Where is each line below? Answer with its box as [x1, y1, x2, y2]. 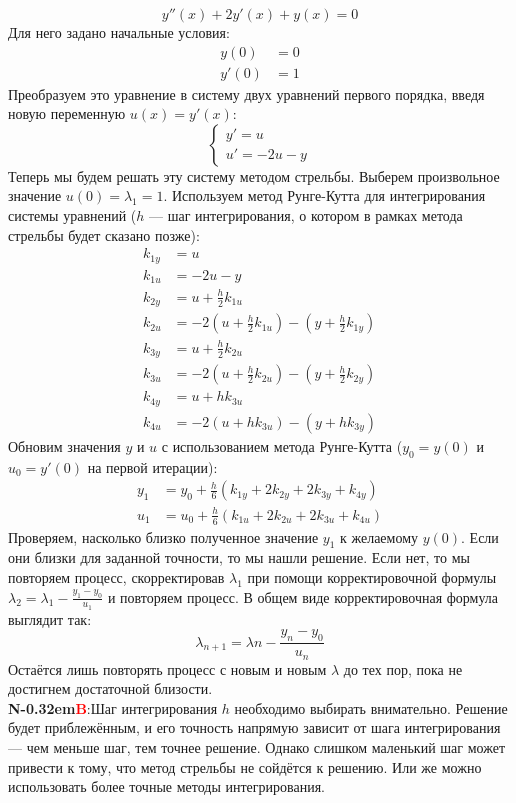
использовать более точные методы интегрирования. [8, 776, 325, 797]
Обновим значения [8, 435, 121, 456]
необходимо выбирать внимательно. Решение [234, 697, 508, 718]
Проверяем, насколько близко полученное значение [8, 526, 319, 547]
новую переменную [8, 103, 126, 124]
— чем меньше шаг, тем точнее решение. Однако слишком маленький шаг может [8, 737, 506, 758]
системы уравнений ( [8, 205, 137, 226]
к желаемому [340, 526, 419, 547]
